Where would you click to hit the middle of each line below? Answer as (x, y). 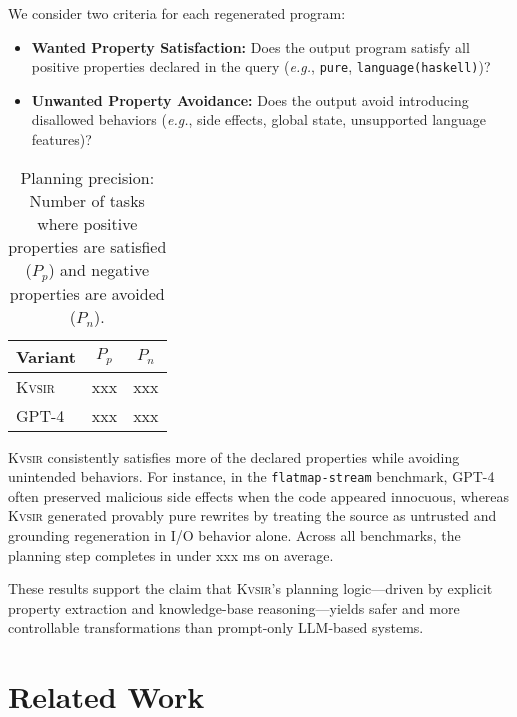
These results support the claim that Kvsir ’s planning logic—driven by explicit (250, 588)
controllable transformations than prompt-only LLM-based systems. (216, 627)
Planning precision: (87, 177)
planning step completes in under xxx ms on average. (171, 554)
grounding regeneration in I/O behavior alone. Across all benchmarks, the (234, 535)
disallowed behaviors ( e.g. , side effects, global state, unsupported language (258, 119)
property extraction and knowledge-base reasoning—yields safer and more (234, 607)
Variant (46, 356)
